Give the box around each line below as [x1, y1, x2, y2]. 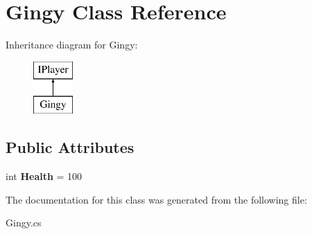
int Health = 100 [6, 169, 83, 183]
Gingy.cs [6, 215, 42, 230]
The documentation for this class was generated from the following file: [6, 192, 307, 206]
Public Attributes [6, 136, 135, 158]
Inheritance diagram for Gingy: [6, 37, 138, 52]
